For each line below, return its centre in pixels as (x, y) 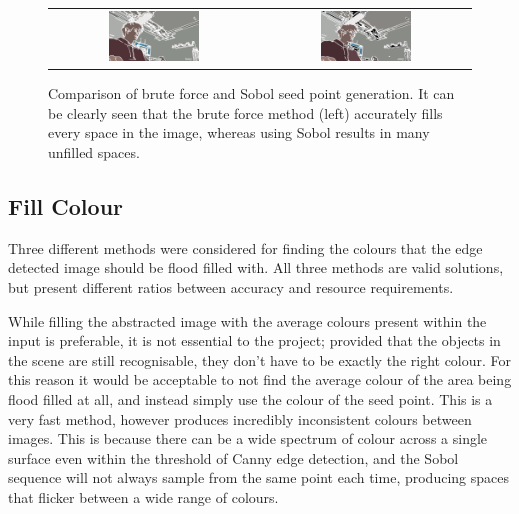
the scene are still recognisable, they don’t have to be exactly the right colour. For (260, 359)
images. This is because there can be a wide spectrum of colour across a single (248, 438)
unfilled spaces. (94, 152)
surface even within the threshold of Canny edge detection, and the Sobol (233, 457)
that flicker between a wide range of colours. (143, 496)
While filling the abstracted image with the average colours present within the (247, 320)
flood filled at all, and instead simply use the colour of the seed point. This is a (250, 399)
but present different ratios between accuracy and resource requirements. (231, 287)
